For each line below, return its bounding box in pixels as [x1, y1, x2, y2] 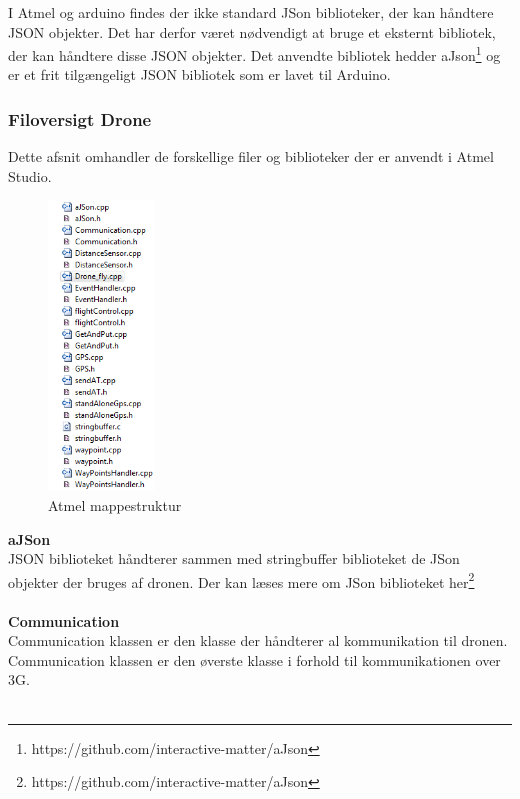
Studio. [8, 165, 52, 186]
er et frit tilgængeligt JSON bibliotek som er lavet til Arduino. [8, 64, 391, 85]
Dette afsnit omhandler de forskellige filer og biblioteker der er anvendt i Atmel [8, 146, 494, 167]
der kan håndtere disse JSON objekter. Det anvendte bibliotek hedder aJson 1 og [8, 42, 501, 65]
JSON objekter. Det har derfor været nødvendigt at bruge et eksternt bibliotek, [8, 21, 496, 42]
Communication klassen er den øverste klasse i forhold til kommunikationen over [8, 649, 501, 670]
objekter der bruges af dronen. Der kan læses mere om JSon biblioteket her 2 [8, 568, 475, 592]
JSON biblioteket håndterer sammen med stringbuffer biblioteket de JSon [8, 548, 460, 569]
